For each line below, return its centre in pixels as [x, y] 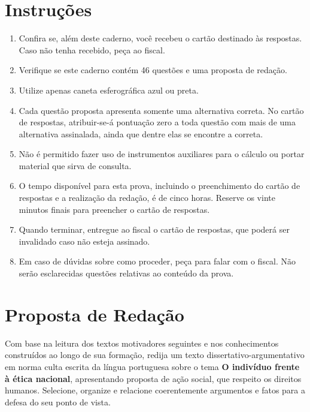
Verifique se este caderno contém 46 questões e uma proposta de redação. [153, 70]
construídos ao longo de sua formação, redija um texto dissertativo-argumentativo [155, 355]
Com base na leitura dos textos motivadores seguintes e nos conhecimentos [142, 343]
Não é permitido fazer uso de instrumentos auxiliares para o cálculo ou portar [162, 154]
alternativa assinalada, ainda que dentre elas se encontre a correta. [141, 133]
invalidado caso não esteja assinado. [84, 241]
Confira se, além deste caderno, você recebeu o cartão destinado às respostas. [160, 38]
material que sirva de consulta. [75, 165]
